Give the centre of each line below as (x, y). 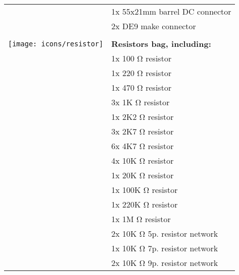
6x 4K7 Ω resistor (142, 146)
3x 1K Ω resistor (140, 102)
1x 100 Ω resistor (141, 58)
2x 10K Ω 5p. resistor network (165, 233)
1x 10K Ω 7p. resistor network (165, 248)
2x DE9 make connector (154, 26)
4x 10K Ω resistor (142, 160)
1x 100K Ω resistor (145, 190)
